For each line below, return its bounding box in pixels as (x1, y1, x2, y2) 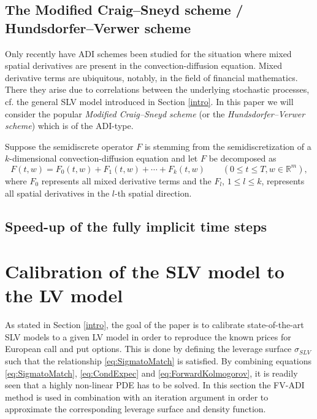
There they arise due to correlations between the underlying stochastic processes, (5, 83, 310, 96)
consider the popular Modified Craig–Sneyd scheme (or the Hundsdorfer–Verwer (5, 107, 305, 120)
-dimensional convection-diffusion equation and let (9, 152, 198, 165)
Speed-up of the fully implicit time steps (5, 216, 267, 235)
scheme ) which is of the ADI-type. (5, 119, 134, 132)
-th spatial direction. (115, 186, 192, 199)
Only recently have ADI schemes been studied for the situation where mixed (5, 47, 292, 60)
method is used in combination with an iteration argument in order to (5, 390, 269, 403)
